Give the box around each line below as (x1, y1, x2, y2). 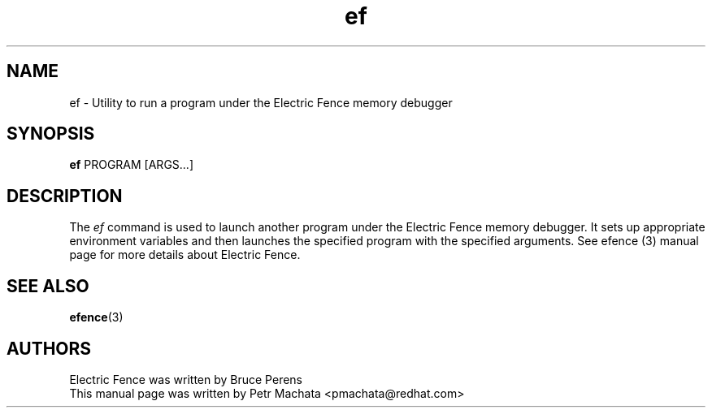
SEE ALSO (7, 275, 89, 296)
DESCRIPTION (7, 185, 123, 206)
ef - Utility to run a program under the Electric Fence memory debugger (69, 95, 453, 110)
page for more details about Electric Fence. (69, 248, 301, 262)
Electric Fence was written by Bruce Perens (69, 372, 303, 386)
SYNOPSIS (7, 123, 95, 144)
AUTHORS (7, 338, 92, 359)
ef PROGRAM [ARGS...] (69, 157, 194, 172)
